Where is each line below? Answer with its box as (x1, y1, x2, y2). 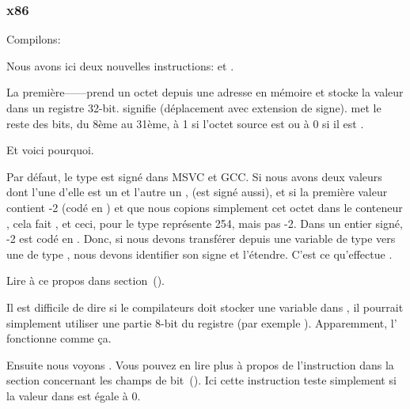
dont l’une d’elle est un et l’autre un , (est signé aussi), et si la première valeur (6, 184, 388, 200)
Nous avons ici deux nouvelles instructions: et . (6, 57, 234, 74)
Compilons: (6, 31, 61, 47)
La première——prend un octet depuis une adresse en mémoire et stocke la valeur (6, 84, 404, 100)
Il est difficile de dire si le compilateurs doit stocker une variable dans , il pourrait (6, 298, 404, 315)
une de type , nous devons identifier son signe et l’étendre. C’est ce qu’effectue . (6, 245, 393, 262)
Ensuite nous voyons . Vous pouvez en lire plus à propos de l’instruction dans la (6, 356, 394, 373)
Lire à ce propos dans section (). (6, 272, 165, 289)
